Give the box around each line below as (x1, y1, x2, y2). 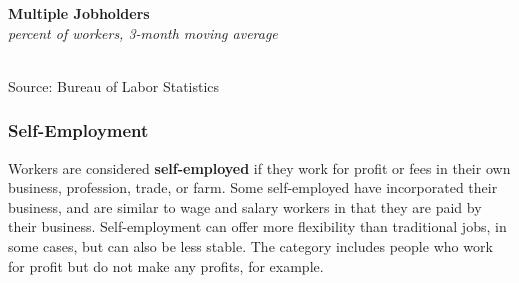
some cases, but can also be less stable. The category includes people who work (8, 235, 493, 256)
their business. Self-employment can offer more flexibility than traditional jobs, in (8, 216, 507, 237)
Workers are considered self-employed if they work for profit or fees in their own (8, 157, 511, 178)
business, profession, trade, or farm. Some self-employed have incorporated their (8, 177, 498, 198)
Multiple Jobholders (8, 3, 150, 23)
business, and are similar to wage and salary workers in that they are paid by (8, 196, 482, 217)
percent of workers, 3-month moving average (8, 22, 278, 43)
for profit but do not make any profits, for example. (8, 255, 324, 276)
